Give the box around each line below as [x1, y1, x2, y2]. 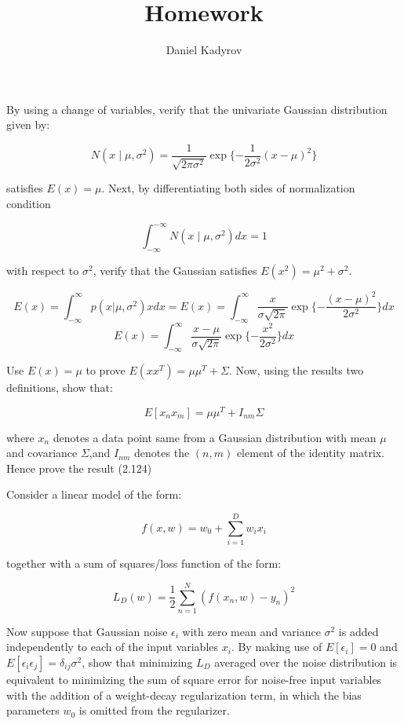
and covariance [6, 444, 78, 461]
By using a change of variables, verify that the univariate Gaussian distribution [6, 101, 388, 117]
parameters [6, 702, 60, 719]
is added [338, 623, 379, 639]
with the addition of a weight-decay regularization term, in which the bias [6, 686, 362, 703]
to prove [86, 361, 126, 378]
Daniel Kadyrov [166, 42, 242, 58]
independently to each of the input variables [6, 638, 219, 655]
